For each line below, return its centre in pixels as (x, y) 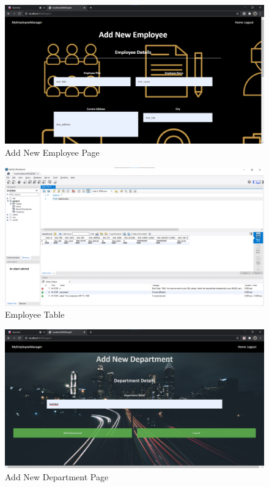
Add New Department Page (57, 476)
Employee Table (35, 314)
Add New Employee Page (52, 152)
